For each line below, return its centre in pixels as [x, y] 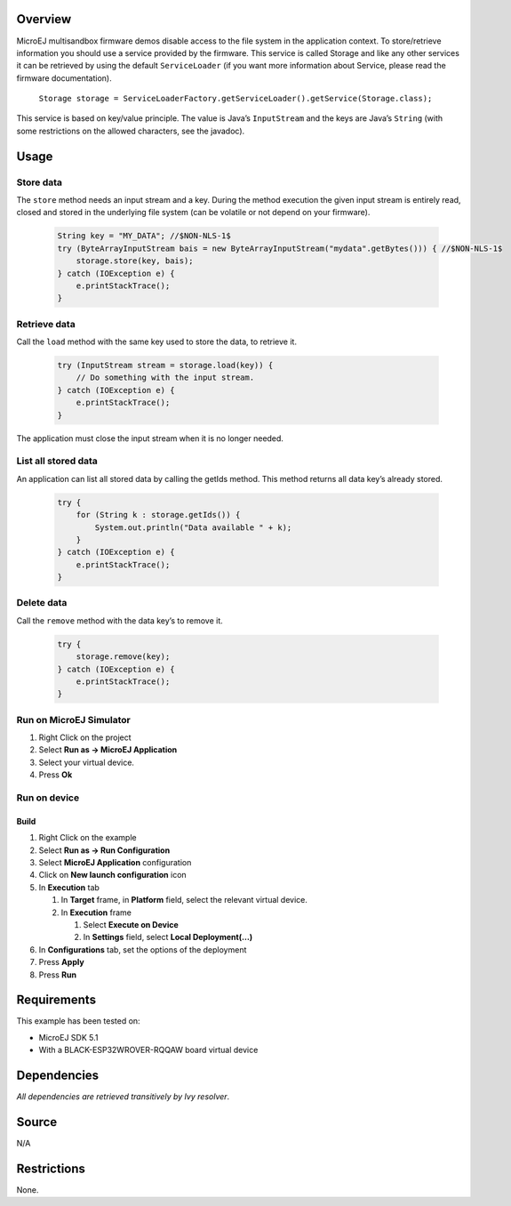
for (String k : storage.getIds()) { [158, 515]
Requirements [56, 1000]
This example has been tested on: [79, 1021]
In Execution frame [96, 913]
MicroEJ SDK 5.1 [68, 1037]
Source [37, 1122]
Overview [44, 19]
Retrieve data [46, 324]
